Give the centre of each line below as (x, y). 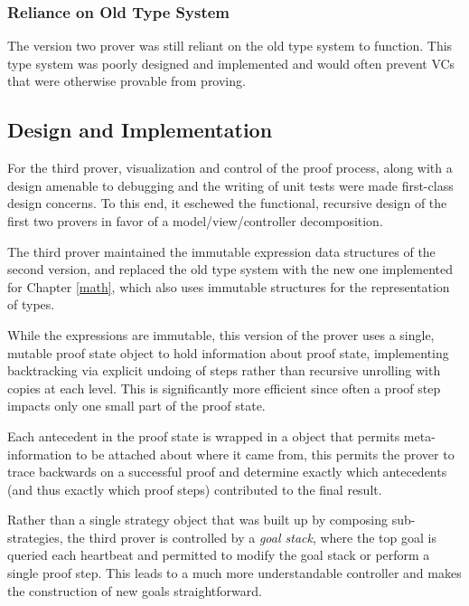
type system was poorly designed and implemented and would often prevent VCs (231, 63)
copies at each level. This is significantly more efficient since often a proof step (224, 388)
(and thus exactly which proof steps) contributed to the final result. (195, 489)
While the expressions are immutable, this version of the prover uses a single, (221, 334)
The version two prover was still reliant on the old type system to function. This (230, 46)
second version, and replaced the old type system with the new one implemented (230, 269)
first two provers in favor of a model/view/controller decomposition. (195, 220)
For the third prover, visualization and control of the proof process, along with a (230, 168)
